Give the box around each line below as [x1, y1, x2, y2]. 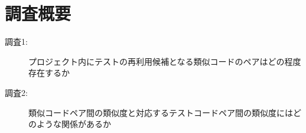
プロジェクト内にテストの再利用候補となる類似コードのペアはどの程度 [28, 55, 301, 67]
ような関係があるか [36, 118, 111, 130]
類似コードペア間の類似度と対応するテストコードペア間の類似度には [28, 106, 293, 118]
